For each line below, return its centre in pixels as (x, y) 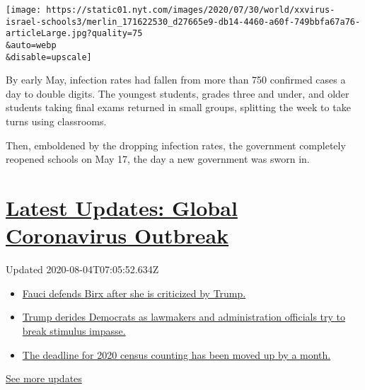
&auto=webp (31, 45)
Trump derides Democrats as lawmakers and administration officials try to (184, 317)
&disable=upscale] (49, 57)
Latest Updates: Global (122, 208)
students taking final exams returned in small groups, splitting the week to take (178, 107)
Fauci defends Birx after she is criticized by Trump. (134, 293)
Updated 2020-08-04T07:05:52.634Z (82, 269)
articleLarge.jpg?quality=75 (74, 34)
